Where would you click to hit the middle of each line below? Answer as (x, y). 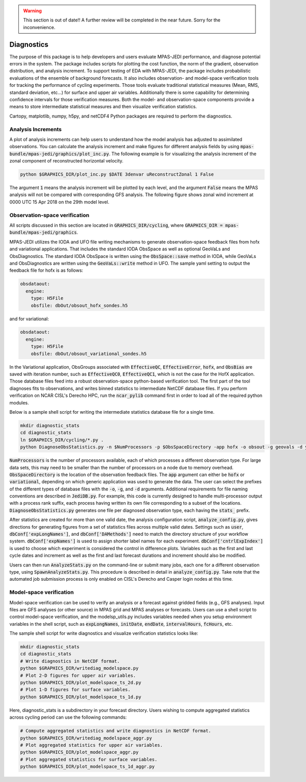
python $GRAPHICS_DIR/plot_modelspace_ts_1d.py (81, 697)
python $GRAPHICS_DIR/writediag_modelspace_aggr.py (86, 738)
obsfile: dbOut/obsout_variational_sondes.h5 (89, 353)
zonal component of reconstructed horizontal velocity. (66, 161)
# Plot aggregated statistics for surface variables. (89, 759)
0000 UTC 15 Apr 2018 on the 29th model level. (59, 202)
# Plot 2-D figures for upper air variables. (78, 675)
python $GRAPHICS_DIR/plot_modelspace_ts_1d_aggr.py (87, 767)
